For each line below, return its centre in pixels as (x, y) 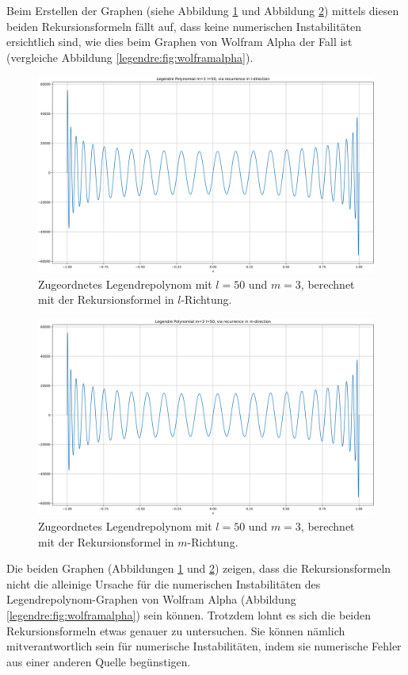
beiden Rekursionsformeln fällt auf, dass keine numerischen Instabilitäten (184, 26)
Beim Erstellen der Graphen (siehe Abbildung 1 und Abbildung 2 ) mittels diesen (203, 10)
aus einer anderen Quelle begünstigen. (99, 661)
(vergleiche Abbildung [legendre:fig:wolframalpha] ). (130, 57)
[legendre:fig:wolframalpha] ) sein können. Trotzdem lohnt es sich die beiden (189, 614)
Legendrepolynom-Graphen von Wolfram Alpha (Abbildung (151, 599)
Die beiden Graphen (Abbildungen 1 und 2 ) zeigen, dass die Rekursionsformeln (199, 568)
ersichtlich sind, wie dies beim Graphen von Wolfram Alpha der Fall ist (179, 42)
